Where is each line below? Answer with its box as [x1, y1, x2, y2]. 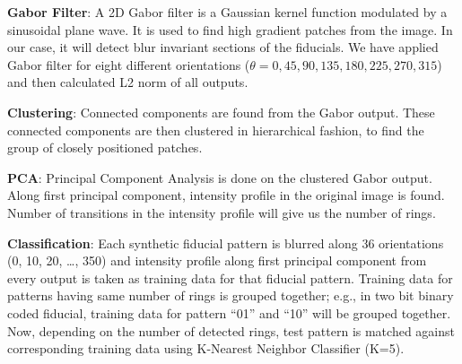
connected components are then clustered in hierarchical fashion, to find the [7, 120, 424, 139]
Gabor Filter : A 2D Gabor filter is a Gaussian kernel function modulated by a [7, 3, 448, 21]
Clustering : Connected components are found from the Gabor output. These [7, 102, 435, 121]
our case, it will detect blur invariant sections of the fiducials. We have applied [7, 38, 439, 56]
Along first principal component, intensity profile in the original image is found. [7, 186, 445, 204]
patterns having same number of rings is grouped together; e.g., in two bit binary [7, 286, 454, 305]
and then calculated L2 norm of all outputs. [7, 73, 248, 91]
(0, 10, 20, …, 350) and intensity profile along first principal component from [7, 251, 427, 270]
